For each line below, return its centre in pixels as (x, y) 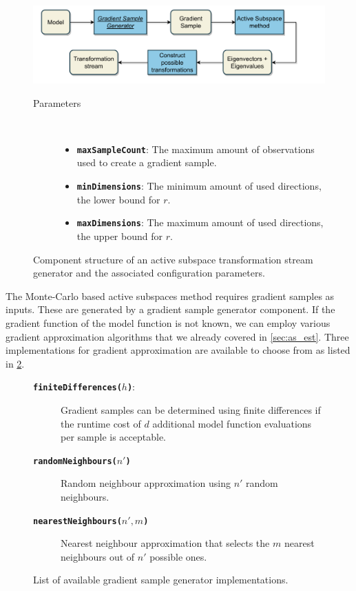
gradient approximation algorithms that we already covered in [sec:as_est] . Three (177, 336)
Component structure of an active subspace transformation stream (173, 259)
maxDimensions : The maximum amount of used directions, (200, 222)
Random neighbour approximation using (146, 483)
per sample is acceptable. (114, 437)
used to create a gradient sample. (147, 162)
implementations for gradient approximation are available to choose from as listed (178, 350)
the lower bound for (118, 199)
